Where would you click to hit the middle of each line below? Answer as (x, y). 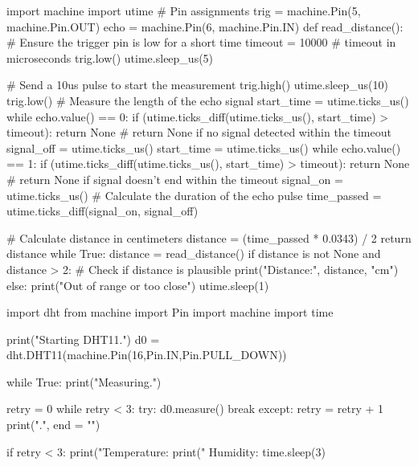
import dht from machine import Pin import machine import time (170, 312)
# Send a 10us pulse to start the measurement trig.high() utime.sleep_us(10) (198, 85)
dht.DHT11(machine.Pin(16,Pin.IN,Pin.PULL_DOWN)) (147, 355)
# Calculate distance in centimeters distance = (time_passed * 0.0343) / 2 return (209, 237)
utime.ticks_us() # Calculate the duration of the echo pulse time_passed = (194, 195)
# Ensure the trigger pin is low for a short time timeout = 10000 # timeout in (201, 42)
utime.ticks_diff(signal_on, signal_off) (102, 211)
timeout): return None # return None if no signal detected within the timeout (199, 132)
